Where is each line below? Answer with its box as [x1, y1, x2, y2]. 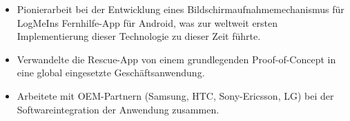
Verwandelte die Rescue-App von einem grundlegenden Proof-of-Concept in [17, 52, 336, 66]
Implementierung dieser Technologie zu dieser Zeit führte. [17, 29, 261, 43]
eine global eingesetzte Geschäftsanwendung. [17, 65, 205, 80]
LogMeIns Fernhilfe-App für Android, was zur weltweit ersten [17, 15, 278, 30]
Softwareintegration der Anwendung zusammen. [17, 102, 220, 116]
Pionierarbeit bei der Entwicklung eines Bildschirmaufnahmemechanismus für [17, 2, 344, 16]
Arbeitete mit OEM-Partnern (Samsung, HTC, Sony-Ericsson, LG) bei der [17, 88, 334, 102]
